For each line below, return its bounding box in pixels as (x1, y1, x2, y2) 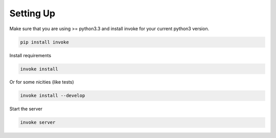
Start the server (9, 106, 43, 112)
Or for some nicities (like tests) (9, 79, 74, 85)
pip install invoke (20, 39, 69, 45)
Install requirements (9, 52, 51, 58)
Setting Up (9, 8, 56, 19)
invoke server (20, 120, 56, 125)
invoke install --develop (20, 93, 85, 99)
